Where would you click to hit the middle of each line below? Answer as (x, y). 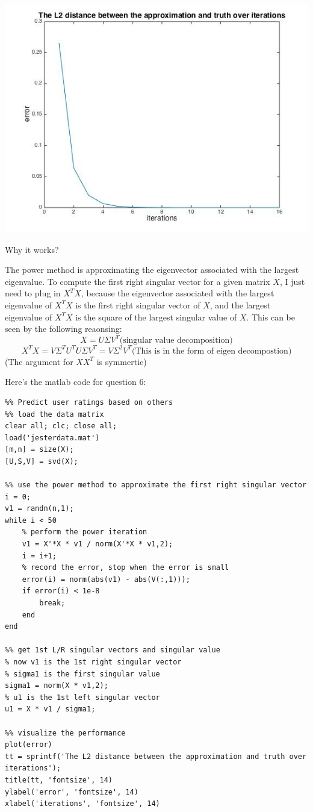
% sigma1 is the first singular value (82, 674)
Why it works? (32, 249)
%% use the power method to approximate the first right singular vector (156, 485)
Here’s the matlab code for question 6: (76, 382)
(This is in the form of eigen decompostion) (212, 351)
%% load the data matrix (54, 414)
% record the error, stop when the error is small (126, 568)
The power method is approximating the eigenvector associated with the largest (152, 270)
